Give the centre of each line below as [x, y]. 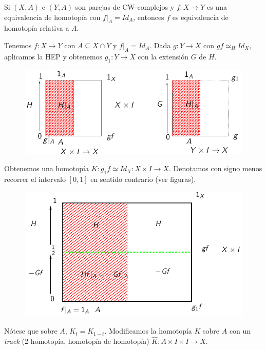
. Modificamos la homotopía [148, 331]
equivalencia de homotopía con [52, 17]
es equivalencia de [200, 17]
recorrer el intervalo [35, 179]
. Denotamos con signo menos [215, 168]
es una [217, 7]
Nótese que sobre [31, 331]
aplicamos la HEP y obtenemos [53, 56]
